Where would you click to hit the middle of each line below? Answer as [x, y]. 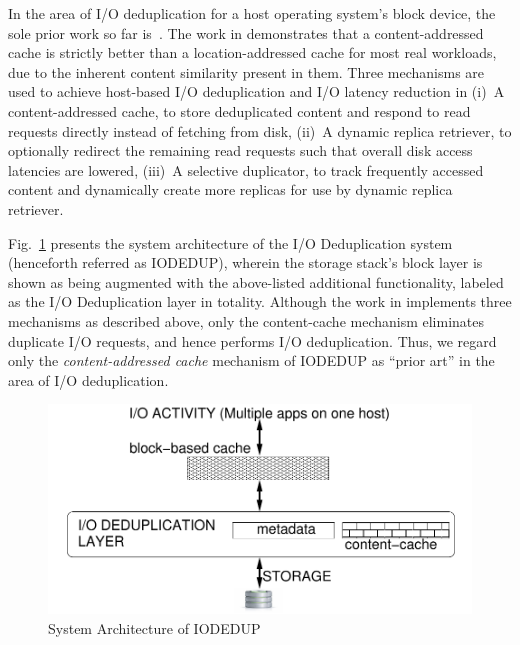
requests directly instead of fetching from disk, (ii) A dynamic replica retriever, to [260, 130]
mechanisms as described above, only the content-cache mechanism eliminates [246, 320]
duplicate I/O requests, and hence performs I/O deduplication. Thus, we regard [252, 340]
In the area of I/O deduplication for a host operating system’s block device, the [252, 13]
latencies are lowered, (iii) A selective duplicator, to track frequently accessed [246, 169]
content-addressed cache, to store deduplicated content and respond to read [239, 110]
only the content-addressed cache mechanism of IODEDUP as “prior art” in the [251, 360]
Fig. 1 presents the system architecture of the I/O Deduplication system [230, 242]
